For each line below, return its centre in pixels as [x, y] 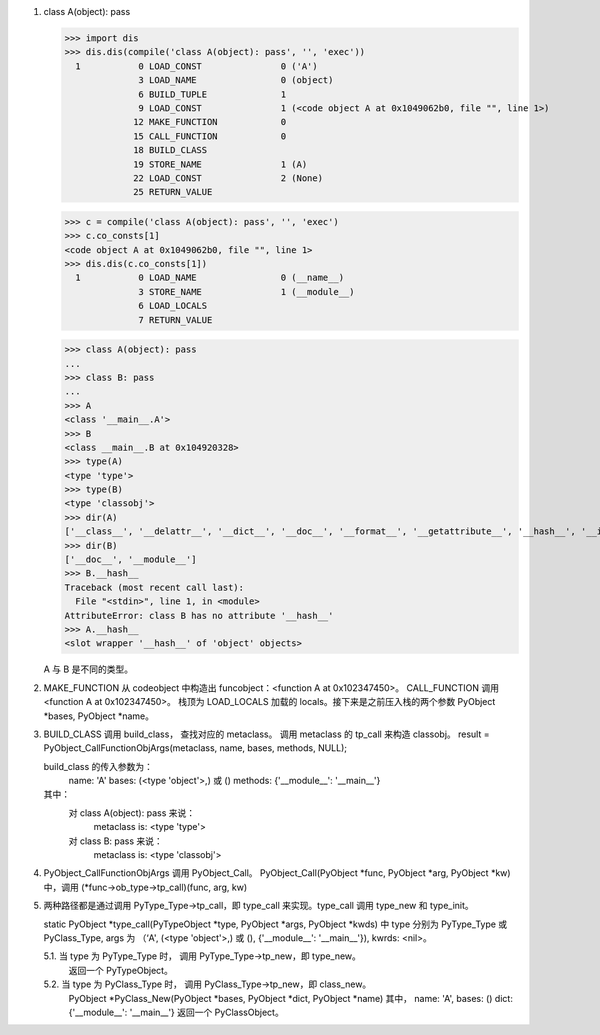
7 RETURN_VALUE [175, 319]
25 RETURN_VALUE [173, 192]
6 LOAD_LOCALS [173, 306]
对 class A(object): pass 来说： [131, 812]
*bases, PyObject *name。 [99, 716]
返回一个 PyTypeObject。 [121, 970]
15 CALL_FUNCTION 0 [210, 136]
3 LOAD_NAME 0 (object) [236, 80]
